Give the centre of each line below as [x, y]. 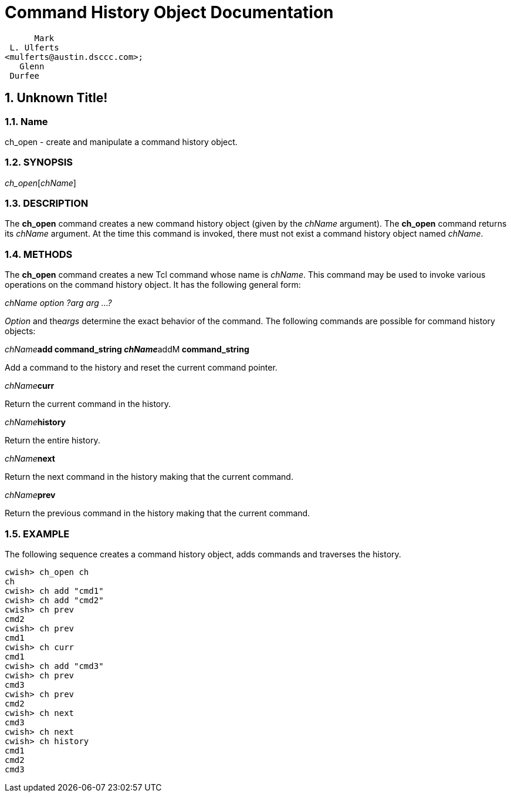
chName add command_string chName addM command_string [127, 349]
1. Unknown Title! [56, 98]
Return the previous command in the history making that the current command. [158, 513]
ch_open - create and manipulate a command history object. [121, 142]
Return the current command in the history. [88, 404]
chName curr [30, 386]
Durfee [25, 75]
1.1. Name [26, 121]
